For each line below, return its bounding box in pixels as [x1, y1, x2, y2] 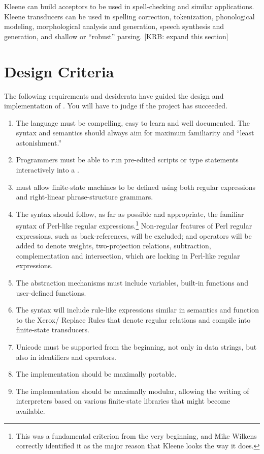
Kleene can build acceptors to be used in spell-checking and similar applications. [4, 1, 254, 11]
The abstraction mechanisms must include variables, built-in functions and [16, 277, 248, 288]
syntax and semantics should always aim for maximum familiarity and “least [16, 127, 254, 138]
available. [16, 406, 45, 416]
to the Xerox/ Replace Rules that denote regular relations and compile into [16, 314, 251, 325]
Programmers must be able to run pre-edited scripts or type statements [16, 154, 239, 165]
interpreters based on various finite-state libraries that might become [16, 395, 230, 406]
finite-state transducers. [16, 324, 89, 335]
